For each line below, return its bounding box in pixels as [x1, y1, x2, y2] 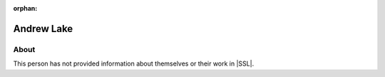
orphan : [13, 4, 38, 12]
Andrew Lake [13, 22, 73, 35]
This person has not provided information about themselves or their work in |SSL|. [13, 59, 255, 68]
